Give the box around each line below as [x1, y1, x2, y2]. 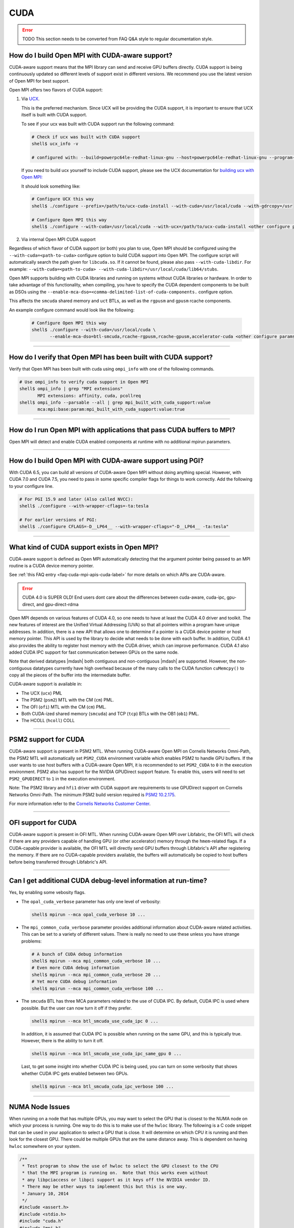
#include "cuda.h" [19, 1218, 64, 1224]
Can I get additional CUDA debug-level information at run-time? [9, 877, 207, 885]
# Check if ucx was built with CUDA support [31, 134, 141, 140]
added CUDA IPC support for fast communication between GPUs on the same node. [9, 649, 179, 655]
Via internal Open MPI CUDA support [21, 236, 96, 243]
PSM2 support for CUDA [9, 735, 85, 744]
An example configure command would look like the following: [9, 307, 135, 313]
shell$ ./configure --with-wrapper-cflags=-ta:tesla [19, 503, 149, 508]
